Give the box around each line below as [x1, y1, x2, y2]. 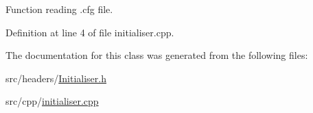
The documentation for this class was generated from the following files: [5, 48, 308, 62]
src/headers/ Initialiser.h [5, 71, 106, 85]
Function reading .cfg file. [5, 2, 113, 16]
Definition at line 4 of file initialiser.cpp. [5, 25, 174, 39]
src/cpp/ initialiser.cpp [5, 94, 99, 108]
